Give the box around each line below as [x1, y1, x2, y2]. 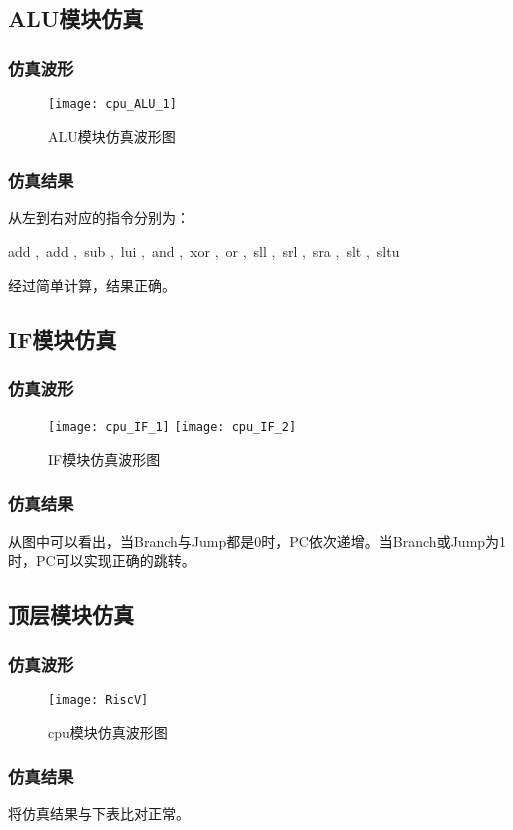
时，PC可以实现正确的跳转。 [8, 550, 196, 571]
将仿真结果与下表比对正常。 [8, 803, 190, 824]
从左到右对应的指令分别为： [8, 207, 190, 228]
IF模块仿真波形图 [48, 448, 161, 469]
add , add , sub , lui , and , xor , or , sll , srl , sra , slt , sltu [8, 241, 400, 262]
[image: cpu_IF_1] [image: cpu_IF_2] [48, 420, 297, 435]
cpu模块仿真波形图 [48, 721, 168, 742]
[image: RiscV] [48, 692, 149, 707]
